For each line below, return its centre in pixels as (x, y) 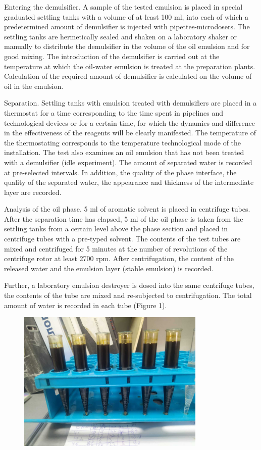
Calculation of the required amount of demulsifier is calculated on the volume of (128, 76)
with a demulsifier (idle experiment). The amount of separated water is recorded (128, 162)
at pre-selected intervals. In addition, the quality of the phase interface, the (120, 172)
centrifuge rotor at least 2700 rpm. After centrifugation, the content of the (119, 258)
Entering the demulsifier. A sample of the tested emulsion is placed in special (123, 7)
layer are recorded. (33, 192)
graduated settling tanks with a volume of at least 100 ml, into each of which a (126, 16)
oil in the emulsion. (34, 86)
